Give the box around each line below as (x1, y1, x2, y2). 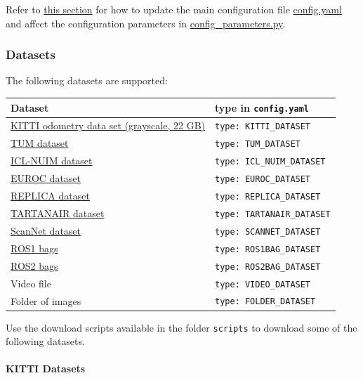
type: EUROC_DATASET (215, 174, 311, 185)
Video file (11, 275, 51, 290)
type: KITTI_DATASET (215, 122, 311, 132)
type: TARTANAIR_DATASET (215, 209, 331, 219)
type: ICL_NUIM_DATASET (215, 157, 326, 167)
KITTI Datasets (6, 361, 86, 376)
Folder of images (11, 293, 81, 308)
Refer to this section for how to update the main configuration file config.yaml (6, 2, 342, 16)
